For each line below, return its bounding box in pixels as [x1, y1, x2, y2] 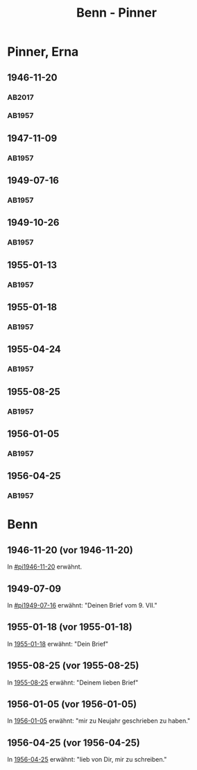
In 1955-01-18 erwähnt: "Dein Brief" [7, 639, 109, 648]
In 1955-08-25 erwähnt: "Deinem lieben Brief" [7, 678, 139, 687]
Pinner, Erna [7, 44, 79, 60]
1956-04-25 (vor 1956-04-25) [7, 737, 140, 748]
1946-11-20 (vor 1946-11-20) [7, 544, 133, 556]
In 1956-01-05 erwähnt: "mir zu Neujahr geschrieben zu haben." [7, 717, 191, 725]
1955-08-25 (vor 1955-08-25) [7, 660, 139, 671]
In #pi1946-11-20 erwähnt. [7, 562, 83, 571]
